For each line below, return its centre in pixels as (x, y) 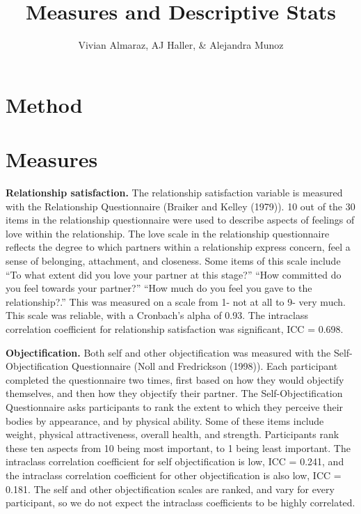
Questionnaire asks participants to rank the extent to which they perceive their (175, 406)
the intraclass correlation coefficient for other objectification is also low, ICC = (174, 475)
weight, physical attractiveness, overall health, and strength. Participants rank (173, 434)
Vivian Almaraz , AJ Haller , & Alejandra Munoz (181, 45)
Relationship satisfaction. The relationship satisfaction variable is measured (174, 193)
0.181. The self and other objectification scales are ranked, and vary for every (170, 489)
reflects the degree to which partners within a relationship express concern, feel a (178, 247)
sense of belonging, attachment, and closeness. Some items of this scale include (173, 260)
